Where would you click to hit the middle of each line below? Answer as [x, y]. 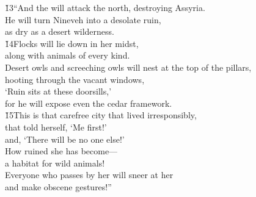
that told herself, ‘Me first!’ [56, 127]
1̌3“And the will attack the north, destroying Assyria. [105, 7]
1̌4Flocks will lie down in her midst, [72, 43]
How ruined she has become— [61, 151]
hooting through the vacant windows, [75, 79]
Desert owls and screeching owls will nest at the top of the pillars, [128, 67]
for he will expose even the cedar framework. [89, 103]
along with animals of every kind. [68, 55]
